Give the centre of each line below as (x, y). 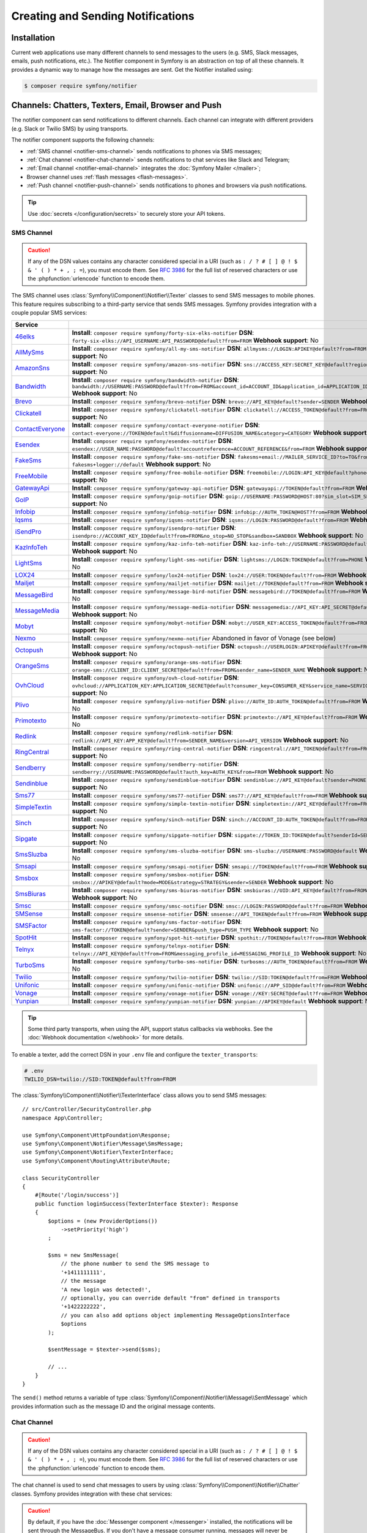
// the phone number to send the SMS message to (135, 1264)
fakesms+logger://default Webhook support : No (141, 464)
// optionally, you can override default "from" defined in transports (171, 1298)
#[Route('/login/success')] (77, 1195)
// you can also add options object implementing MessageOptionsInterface (175, 1315)
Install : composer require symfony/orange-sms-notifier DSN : (157, 662)
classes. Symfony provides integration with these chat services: (92, 1494)
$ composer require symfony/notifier (81, 86)
